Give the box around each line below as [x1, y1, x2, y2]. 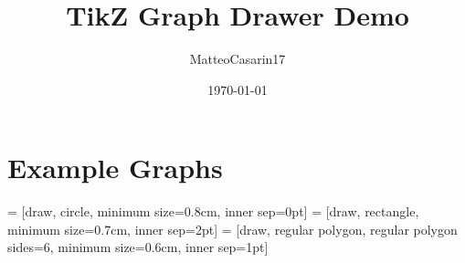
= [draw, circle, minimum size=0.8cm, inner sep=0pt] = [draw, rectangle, [7, 202, 419, 221]
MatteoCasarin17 [189, 49, 286, 68]
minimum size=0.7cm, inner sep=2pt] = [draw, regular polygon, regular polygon [7, 219, 458, 238]
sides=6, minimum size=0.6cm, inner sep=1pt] [7, 237, 269, 257]
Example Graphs [7, 149, 223, 186]
